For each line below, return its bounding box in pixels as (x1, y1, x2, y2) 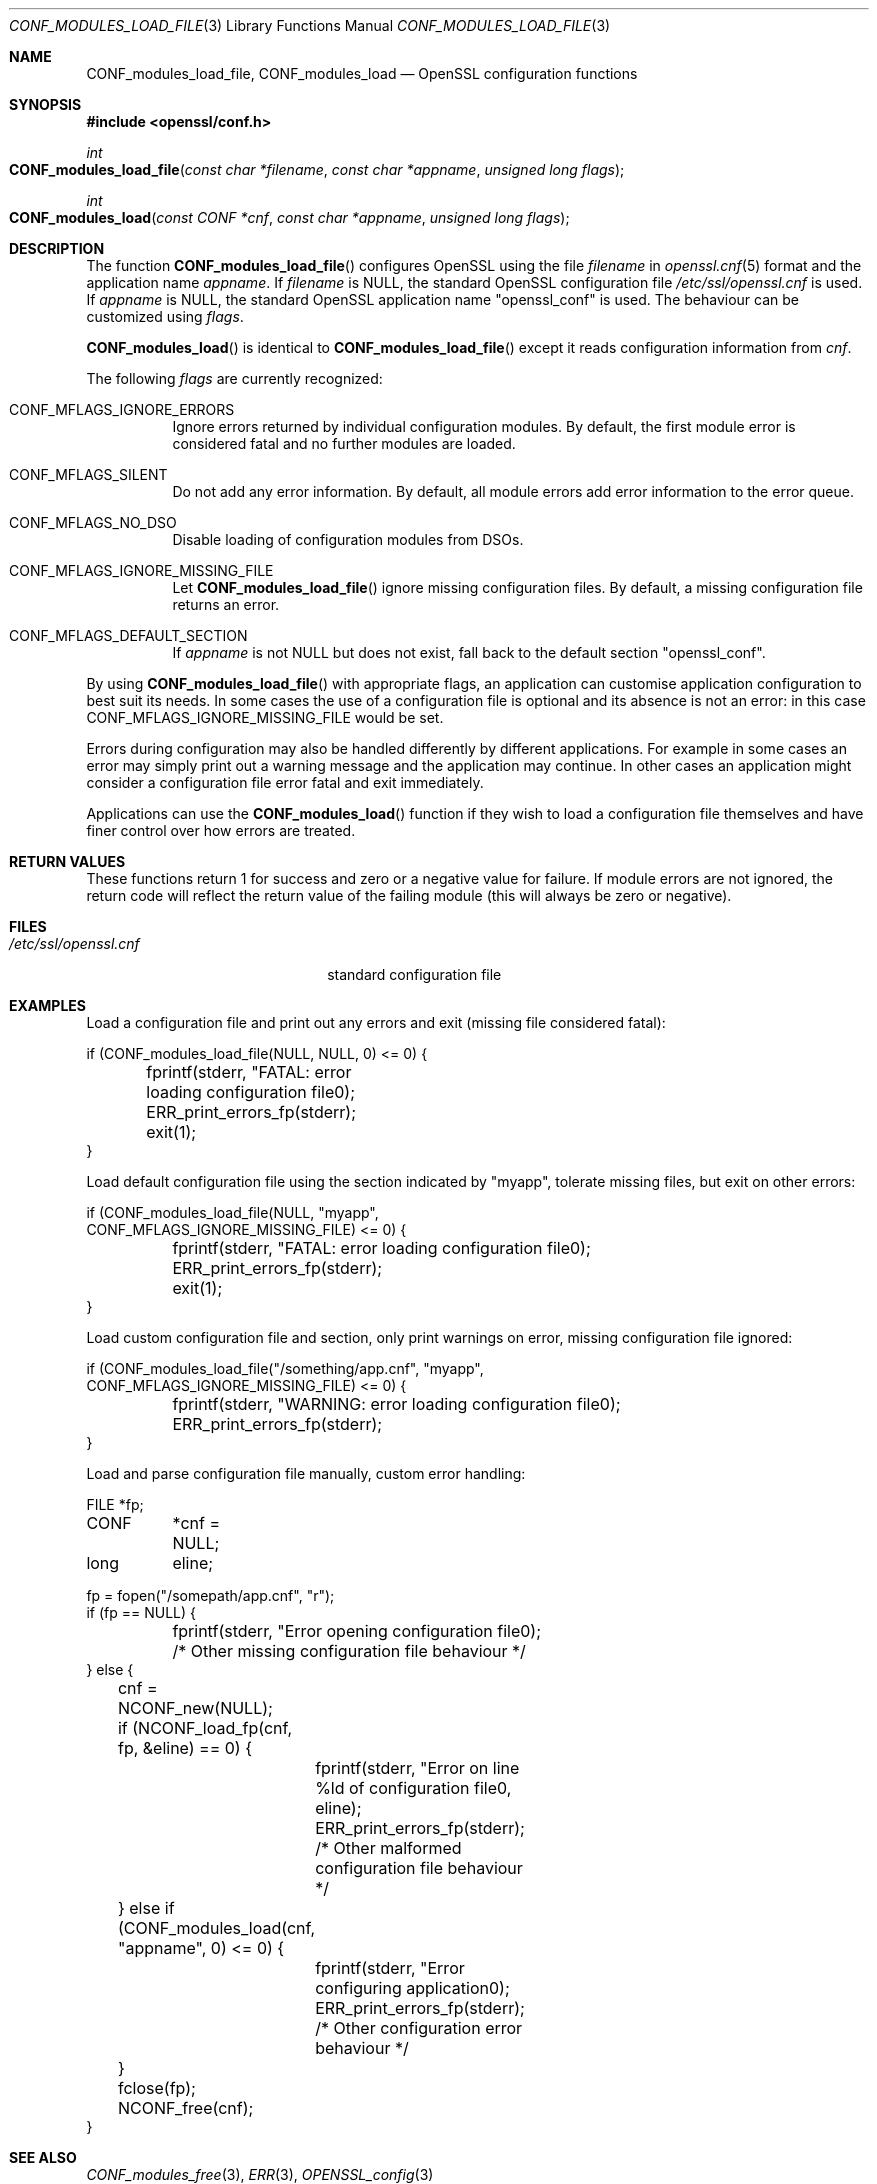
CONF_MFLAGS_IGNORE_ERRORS (9, 401, 235, 418)
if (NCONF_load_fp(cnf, (117, 1718, 293, 1738)
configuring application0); (315, 1978, 510, 1998)
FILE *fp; (86, 1496, 144, 1513)
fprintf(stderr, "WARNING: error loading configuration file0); (172, 1394, 621, 1414)
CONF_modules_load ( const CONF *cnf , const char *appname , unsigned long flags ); (9, 209, 570, 226)
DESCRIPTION (9, 240, 105, 257)
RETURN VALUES (9, 853, 126, 870)
